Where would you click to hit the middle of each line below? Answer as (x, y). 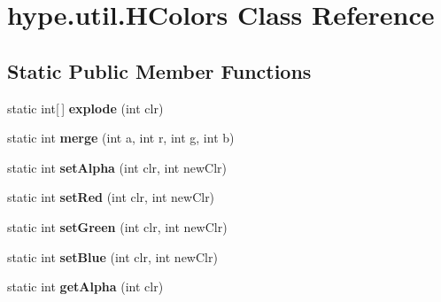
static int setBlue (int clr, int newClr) (112, 256)
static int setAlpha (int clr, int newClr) (117, 167)
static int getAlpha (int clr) (85, 287)
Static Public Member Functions (159, 70)
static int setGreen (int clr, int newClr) (117, 226)
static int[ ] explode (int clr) (85, 108)
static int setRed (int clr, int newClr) (111, 197)
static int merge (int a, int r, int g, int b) (121, 138)
